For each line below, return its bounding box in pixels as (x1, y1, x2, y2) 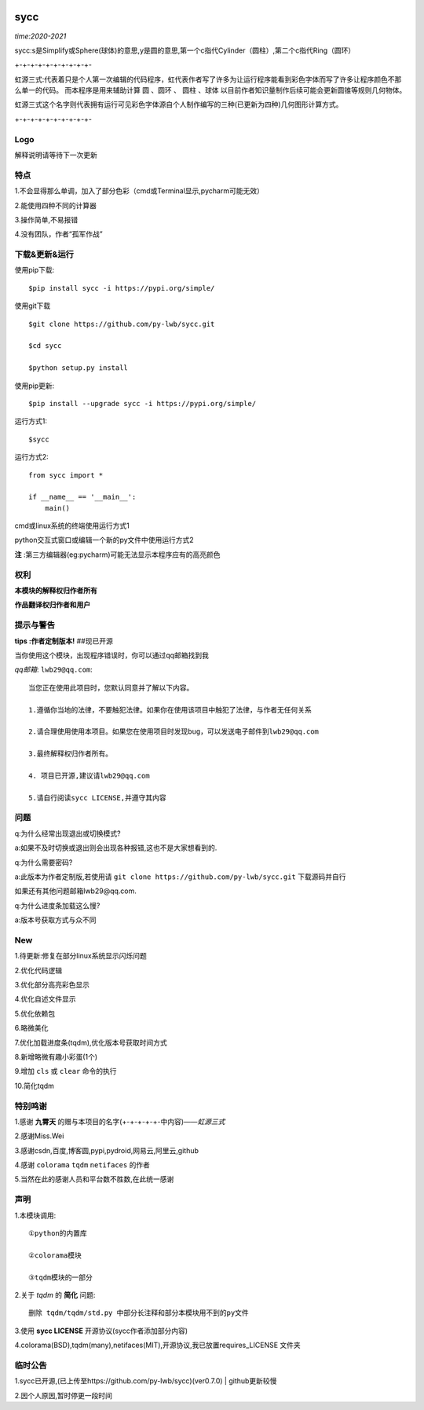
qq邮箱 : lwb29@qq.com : (14, 665, 93, 675)
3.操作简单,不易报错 (14, 214, 79, 224)
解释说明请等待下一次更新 (14, 150, 97, 159)
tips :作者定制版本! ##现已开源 (14, 636, 113, 646)
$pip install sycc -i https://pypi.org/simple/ (28, 284, 215, 292)
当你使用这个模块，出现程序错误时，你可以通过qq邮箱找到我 (14, 650, 210, 660)
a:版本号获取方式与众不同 (14, 915, 97, 925)
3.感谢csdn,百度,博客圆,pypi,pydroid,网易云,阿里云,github (14, 1145, 199, 1155)
